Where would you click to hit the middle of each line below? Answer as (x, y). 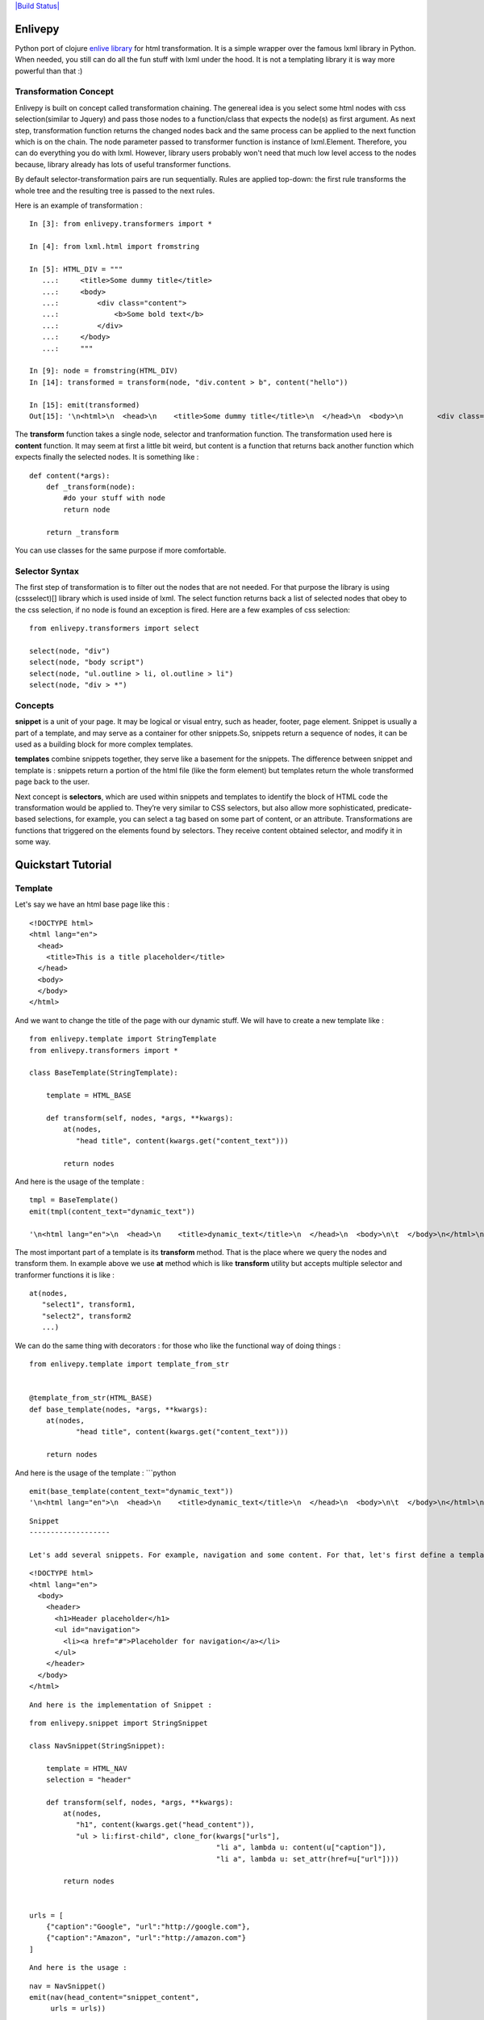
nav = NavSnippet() (68, 1986)
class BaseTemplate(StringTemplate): (104, 1073)
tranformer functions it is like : (65, 1275)
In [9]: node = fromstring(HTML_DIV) (104, 371)
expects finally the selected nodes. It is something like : (107, 457)
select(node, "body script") (87, 662)
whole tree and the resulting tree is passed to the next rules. (115, 191)
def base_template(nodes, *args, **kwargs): (119, 1409)
